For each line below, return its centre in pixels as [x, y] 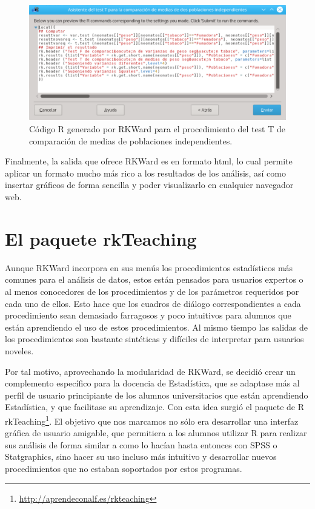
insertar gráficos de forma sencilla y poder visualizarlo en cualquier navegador [149, 185]
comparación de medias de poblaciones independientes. [131, 140]
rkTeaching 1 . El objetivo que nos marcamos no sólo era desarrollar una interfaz [152, 420]
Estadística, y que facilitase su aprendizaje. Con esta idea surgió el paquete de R [155, 407]
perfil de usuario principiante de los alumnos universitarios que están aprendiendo [157, 395]
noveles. [19, 350]
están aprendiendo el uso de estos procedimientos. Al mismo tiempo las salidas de [157, 327]
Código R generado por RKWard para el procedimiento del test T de [157, 129]
